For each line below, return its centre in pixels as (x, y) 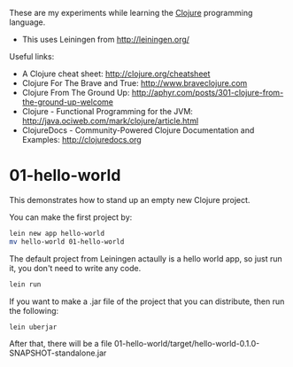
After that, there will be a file (61, 344)
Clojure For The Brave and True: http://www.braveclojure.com (135, 83)
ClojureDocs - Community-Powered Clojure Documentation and (138, 130)
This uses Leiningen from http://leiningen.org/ (106, 39)
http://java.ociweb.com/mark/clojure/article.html (110, 121)
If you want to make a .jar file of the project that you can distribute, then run (147, 301)
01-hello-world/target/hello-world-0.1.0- (187, 344)
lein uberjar (33, 327)
